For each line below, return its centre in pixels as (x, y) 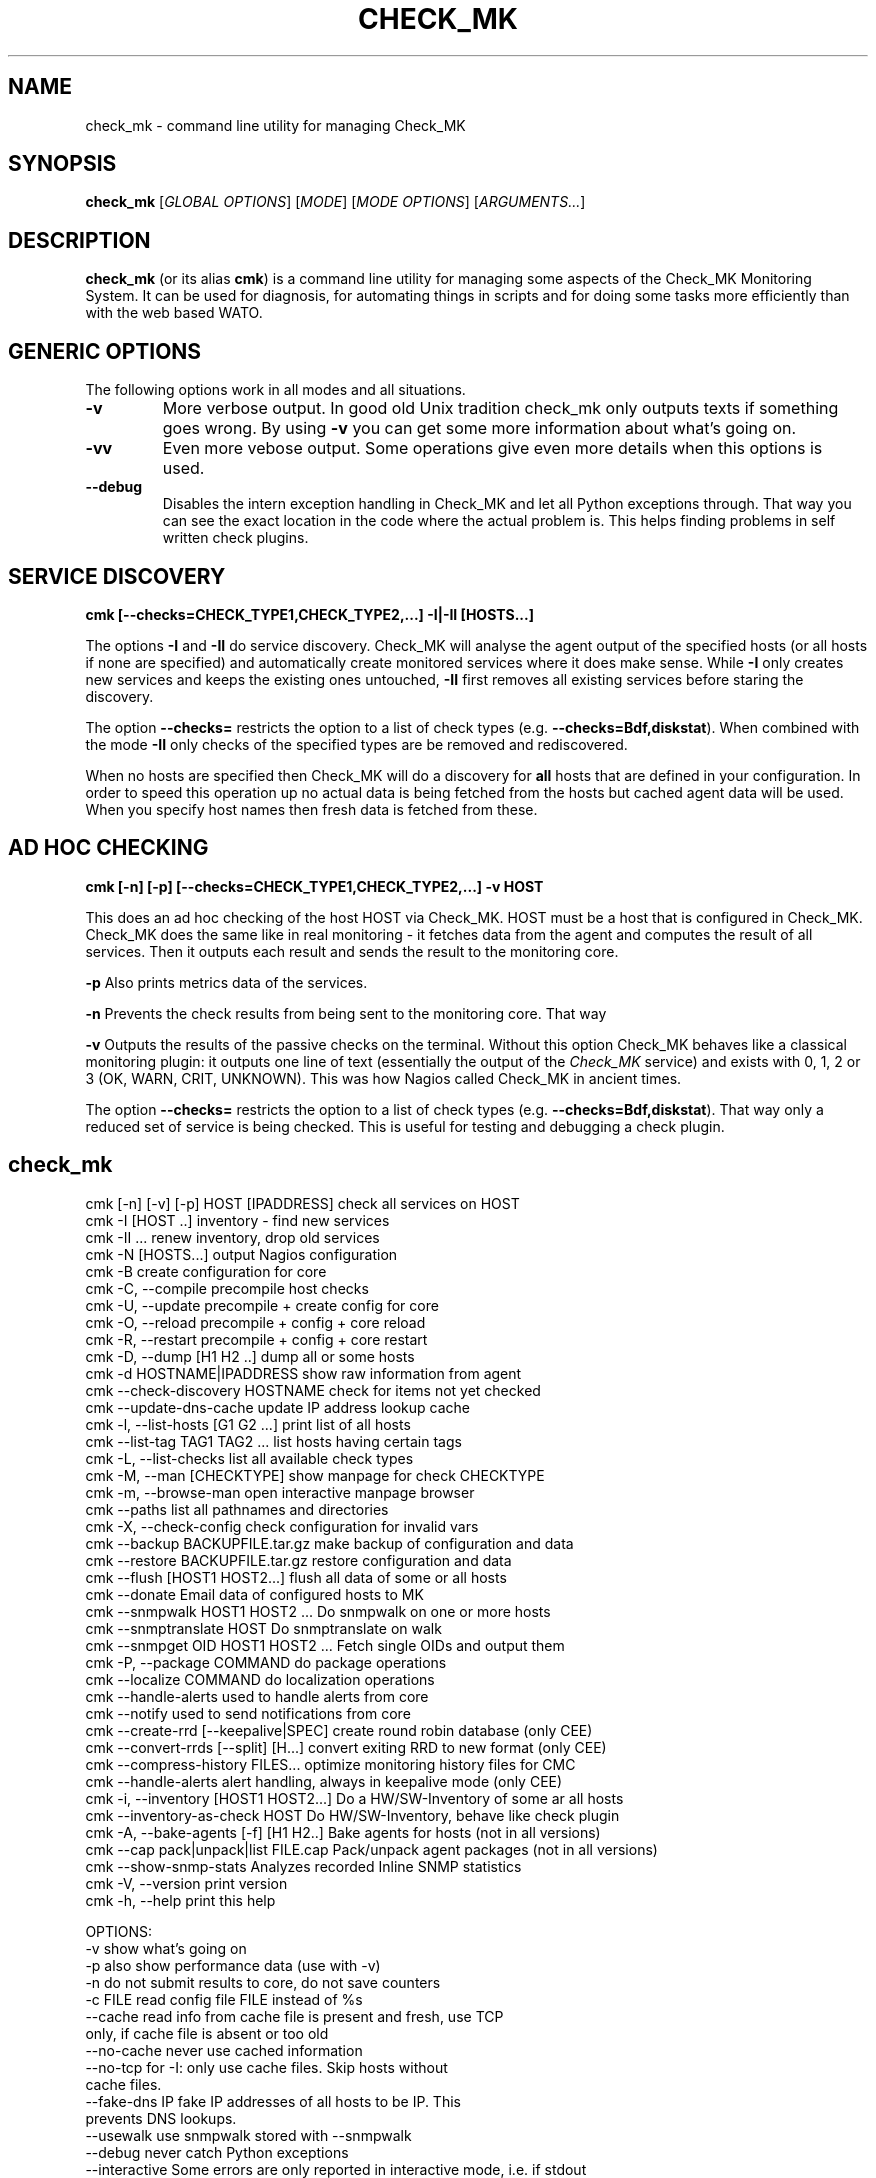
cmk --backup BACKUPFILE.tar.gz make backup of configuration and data (329, 1543)
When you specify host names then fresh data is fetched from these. (311, 809)
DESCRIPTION (79, 240)
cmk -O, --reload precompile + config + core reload (255, 1322)
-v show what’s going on (166, 1948)
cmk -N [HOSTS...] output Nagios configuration (241, 1254)
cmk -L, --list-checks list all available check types (249, 1458)
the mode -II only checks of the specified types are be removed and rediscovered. (356, 744)
